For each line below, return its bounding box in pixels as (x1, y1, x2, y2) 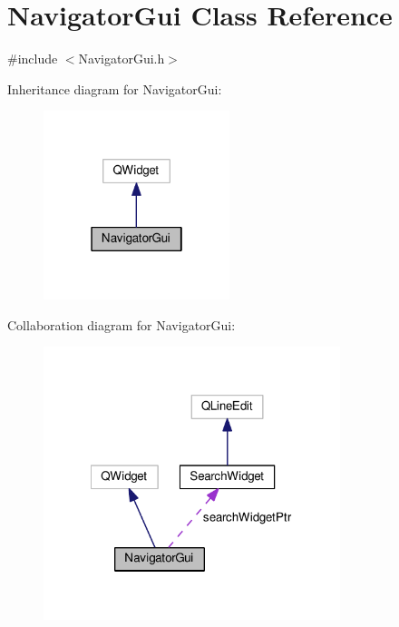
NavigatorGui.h (78, 49, 165, 68)
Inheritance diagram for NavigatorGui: (7, 79, 222, 98)
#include (7, 49, 58, 68)
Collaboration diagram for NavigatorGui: (7, 315, 236, 334)
